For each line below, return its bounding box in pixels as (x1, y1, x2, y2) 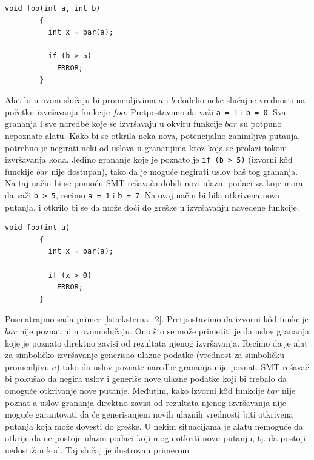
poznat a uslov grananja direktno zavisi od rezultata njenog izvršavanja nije (5, 396, 286, 408)
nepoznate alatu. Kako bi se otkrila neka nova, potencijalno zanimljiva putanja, (5, 129, 301, 141)
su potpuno (239, 117, 282, 130)
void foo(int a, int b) (5, 4, 101, 13)
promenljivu (5, 360, 50, 373)
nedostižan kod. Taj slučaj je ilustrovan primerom (5, 443, 190, 456)
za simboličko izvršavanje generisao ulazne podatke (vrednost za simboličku (5, 348, 284, 361)
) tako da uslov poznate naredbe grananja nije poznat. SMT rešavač (56, 360, 309, 373)
